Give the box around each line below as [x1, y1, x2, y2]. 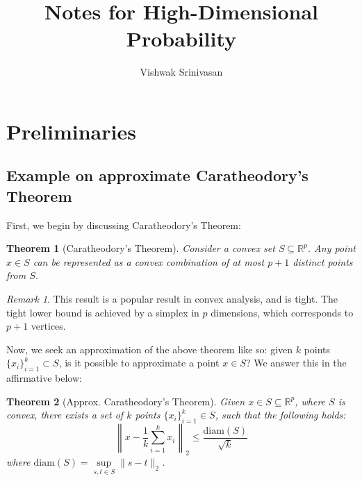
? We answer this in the [245, 355, 347, 370]
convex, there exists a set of [6, 407, 124, 422]
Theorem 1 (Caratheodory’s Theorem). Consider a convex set [6, 241, 275, 255]
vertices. [31, 319, 66, 333]
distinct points [293, 254, 353, 269]
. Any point [307, 241, 356, 255]
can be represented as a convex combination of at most [33, 254, 265, 269]
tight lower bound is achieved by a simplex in [6, 305, 199, 319]
